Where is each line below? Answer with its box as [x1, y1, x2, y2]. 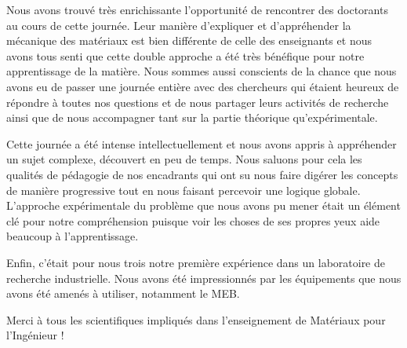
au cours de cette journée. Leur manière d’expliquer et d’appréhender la [6, 16, 351, 33]
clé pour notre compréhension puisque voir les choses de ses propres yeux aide [6, 212, 380, 229]
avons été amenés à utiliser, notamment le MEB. [6, 285, 240, 302]
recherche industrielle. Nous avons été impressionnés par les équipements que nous [6, 269, 402, 286]
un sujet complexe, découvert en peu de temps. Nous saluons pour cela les [6, 151, 362, 167]
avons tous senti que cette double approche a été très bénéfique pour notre [6, 47, 365, 64]
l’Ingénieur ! [6, 327, 64, 343]
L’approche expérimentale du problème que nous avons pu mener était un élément [6, 197, 401, 214]
